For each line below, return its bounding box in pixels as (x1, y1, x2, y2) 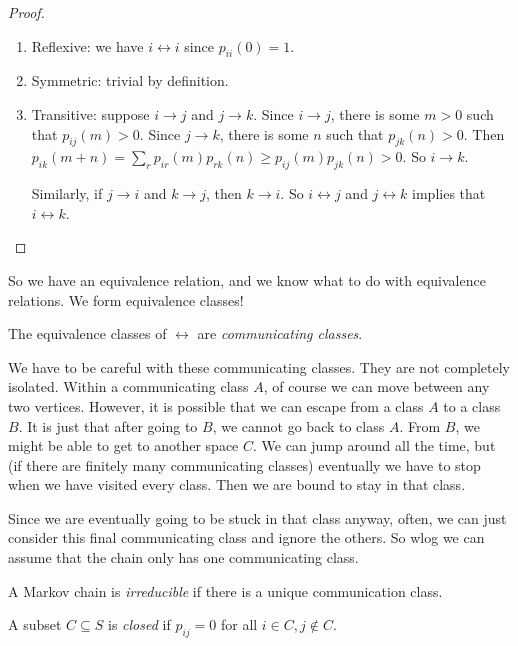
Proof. (8, 2, 45, 22)
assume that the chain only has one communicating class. (8, 547, 359, 568)
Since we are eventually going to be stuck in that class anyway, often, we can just (8, 507, 507, 528)
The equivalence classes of (8, 323, 167, 344)
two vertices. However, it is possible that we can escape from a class (8, 395, 424, 416)
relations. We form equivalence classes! (8, 289, 244, 310)
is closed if (108, 614, 171, 635)
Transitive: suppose (31, 103, 150, 124)
